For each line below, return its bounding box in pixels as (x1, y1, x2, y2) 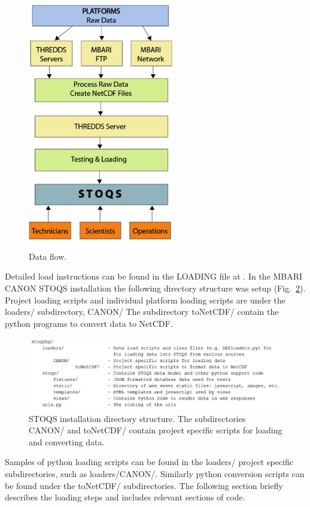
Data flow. (29, 250, 67, 262)
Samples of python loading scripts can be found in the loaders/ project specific (5, 456, 293, 468)
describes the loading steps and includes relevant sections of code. (5, 491, 245, 503)
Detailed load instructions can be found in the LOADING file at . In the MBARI (5, 270, 303, 283)
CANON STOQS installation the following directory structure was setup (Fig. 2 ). (5, 282, 306, 295)
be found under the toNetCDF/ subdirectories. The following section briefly (5, 479, 283, 491)
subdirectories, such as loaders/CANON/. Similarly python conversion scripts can (5, 467, 305, 480)
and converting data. (29, 435, 105, 448)
